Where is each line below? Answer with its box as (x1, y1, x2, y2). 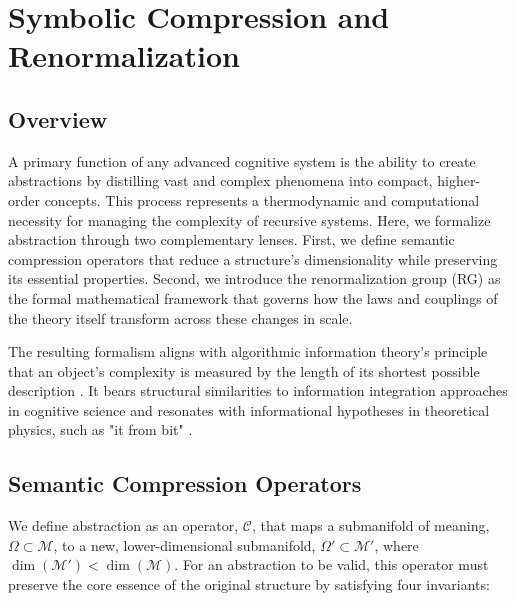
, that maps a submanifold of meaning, (251, 515, 490, 536)
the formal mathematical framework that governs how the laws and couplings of (8, 287, 498, 308)
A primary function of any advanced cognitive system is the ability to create (8, 150, 476, 171)
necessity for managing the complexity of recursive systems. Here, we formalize (8, 209, 491, 230)
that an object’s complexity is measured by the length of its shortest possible (8, 360, 480, 381)
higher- (437, 170, 481, 191)
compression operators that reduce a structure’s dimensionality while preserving (8, 248, 498, 269)
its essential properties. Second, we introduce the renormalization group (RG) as (8, 268, 501, 289)
